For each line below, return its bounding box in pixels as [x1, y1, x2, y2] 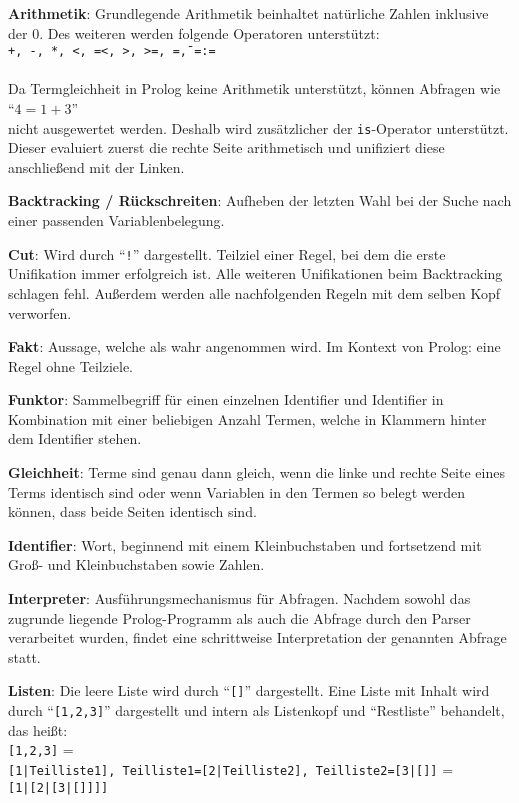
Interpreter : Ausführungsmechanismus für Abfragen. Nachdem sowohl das [8, 588, 471, 609]
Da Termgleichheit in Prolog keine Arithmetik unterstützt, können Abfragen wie [8, 78, 501, 99]
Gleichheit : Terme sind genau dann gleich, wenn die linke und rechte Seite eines [8, 462, 505, 483]
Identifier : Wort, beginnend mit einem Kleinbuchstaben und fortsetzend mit [8, 534, 482, 555]
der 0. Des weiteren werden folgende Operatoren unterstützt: [8, 22, 380, 43]
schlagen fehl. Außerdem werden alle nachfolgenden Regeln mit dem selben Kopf [8, 282, 500, 303]
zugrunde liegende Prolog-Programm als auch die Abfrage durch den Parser [8, 607, 471, 628]
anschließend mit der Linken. [8, 156, 185, 177]
